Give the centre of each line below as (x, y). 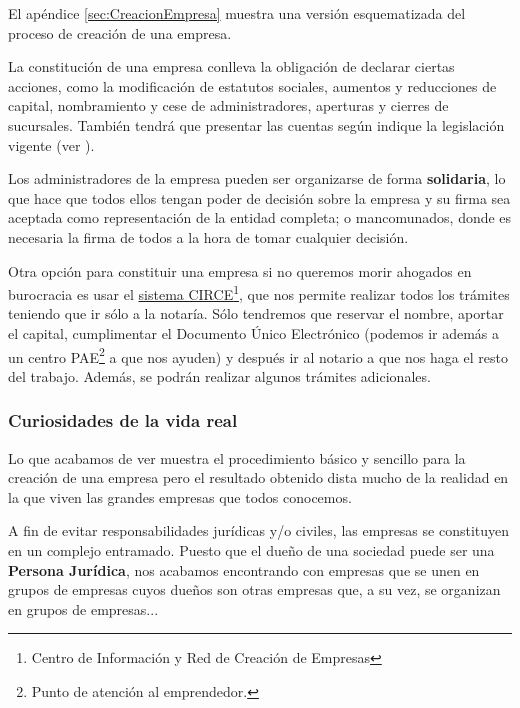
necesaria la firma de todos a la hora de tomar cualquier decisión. (208, 236)
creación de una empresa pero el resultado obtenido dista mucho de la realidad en (258, 477)
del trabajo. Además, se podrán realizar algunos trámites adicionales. (219, 375)
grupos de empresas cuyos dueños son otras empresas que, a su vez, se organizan (254, 589)
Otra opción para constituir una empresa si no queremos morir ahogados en (240, 270)
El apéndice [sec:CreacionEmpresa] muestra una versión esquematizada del (237, 13)
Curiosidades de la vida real (123, 420)
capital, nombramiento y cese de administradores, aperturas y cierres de (228, 105)
